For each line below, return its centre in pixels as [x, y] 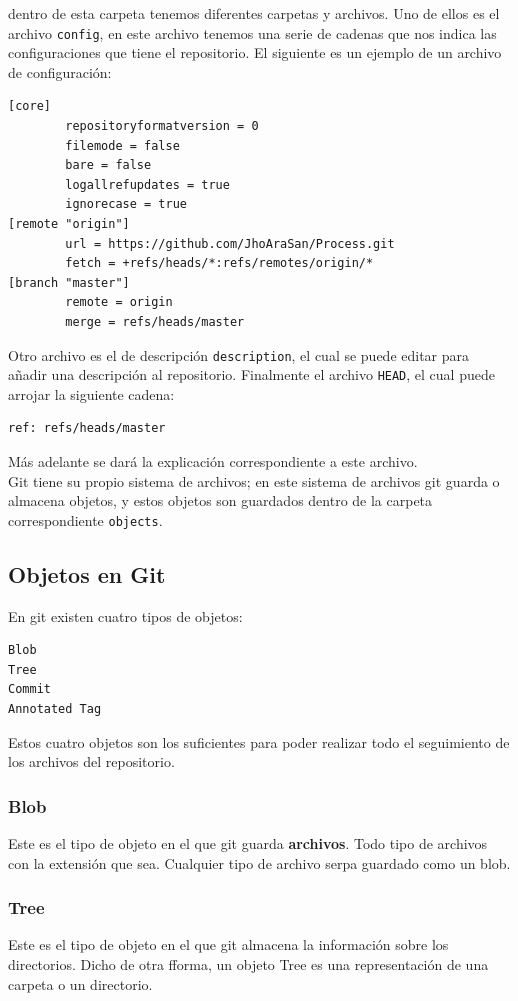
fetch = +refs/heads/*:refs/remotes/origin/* [219, 263]
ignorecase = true [126, 204]
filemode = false [122, 145]
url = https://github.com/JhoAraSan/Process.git [230, 243]
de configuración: [60, 71]
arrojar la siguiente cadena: [91, 393]
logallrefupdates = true [147, 184]
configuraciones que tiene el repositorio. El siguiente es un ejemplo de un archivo [255, 52]
